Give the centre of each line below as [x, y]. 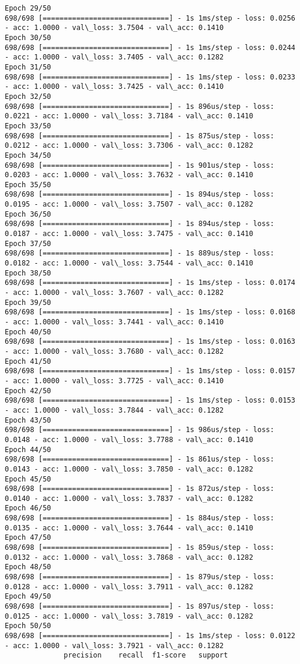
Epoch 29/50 [28, 8]
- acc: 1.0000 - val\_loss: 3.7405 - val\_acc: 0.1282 [114, 57]
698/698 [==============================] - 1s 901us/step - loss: [140, 165]
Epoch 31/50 [28, 67]
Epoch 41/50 [28, 361]
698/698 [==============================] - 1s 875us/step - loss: [140, 136]
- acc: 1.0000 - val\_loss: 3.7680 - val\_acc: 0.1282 [114, 351]
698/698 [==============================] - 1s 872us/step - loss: [140, 489]
